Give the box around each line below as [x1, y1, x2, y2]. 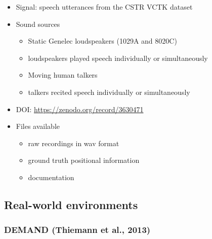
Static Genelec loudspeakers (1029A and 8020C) [28, 36, 177, 46]
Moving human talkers [28, 70, 98, 80]
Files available [16, 121, 60, 131]
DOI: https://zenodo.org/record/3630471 [16, 104, 144, 114]
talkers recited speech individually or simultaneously [28, 86, 190, 97]
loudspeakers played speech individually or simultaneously [28, 52, 208, 63]
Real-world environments [4, 196, 138, 212]
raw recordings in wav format [28, 138, 119, 148]
